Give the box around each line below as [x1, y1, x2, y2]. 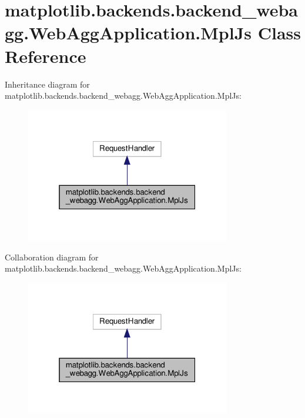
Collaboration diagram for [5, 250, 99, 263]
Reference [5, 44, 86, 68]
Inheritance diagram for [5, 78, 90, 90]
